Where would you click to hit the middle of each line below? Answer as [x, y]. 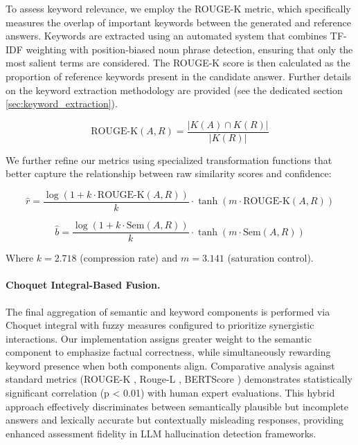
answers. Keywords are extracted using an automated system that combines [167, 36]
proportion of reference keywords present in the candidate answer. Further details [179, 76]
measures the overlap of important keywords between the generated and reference [179, 22]
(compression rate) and [129, 258]
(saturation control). [270, 258]
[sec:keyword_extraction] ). [62, 103]
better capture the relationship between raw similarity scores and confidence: [169, 173]
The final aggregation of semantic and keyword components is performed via [168, 311]
